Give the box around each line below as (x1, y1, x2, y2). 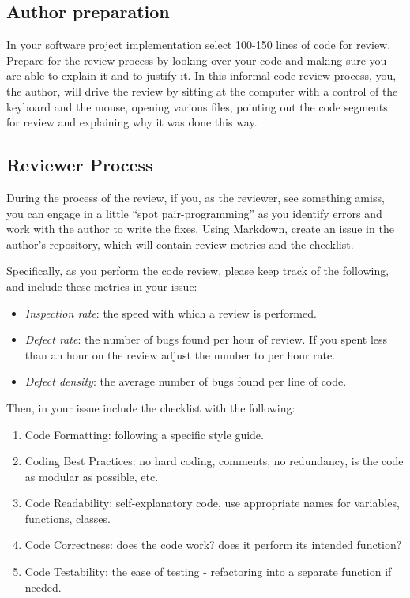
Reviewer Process (6, 152, 153, 177)
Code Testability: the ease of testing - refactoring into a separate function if (24, 563, 392, 580)
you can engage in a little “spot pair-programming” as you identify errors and (6, 205, 382, 221)
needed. (24, 578, 62, 595)
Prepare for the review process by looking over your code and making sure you (6, 51, 387, 68)
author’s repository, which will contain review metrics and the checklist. (6, 235, 354, 252)
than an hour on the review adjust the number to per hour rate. (24, 346, 336, 363)
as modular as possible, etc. (24, 468, 159, 484)
